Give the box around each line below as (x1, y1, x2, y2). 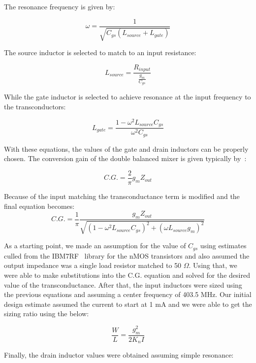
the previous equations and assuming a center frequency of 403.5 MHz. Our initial (4, 289, 252, 299)
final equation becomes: (4, 200, 75, 211)
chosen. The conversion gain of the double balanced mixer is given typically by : (4, 153, 247, 164)
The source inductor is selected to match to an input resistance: (4, 47, 196, 58)
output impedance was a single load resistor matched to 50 (4, 260, 182, 270)
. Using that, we (189, 260, 237, 270)
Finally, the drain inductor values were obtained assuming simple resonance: (4, 350, 234, 360)
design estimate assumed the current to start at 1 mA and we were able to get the (4, 298, 252, 309)
